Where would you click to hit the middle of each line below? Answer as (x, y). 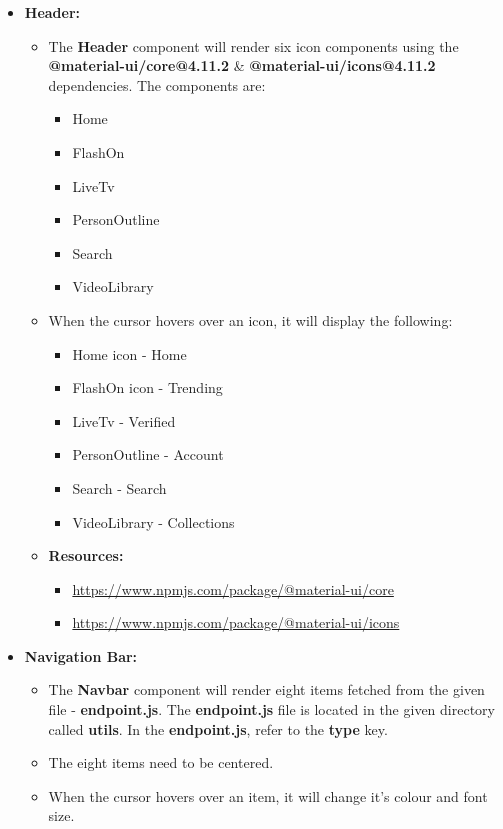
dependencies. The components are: (157, 84)
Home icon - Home (129, 353)
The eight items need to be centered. (161, 762)
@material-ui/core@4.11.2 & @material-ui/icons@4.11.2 (242, 65)
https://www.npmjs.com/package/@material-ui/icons (236, 622)
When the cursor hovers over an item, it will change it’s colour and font (268, 795)
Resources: (86, 555)
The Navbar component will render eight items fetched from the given (266, 689)
